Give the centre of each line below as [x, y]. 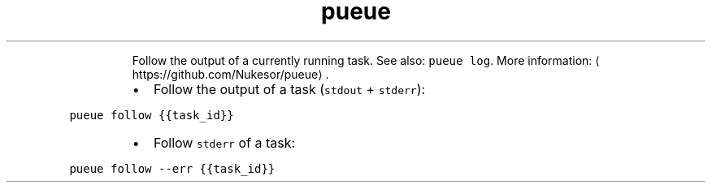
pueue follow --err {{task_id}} [172, 168]
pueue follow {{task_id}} [152, 115]
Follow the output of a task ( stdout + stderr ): [289, 89]
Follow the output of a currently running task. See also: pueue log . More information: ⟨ [366, 60]
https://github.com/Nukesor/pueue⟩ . [230, 74]
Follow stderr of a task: [224, 142]
